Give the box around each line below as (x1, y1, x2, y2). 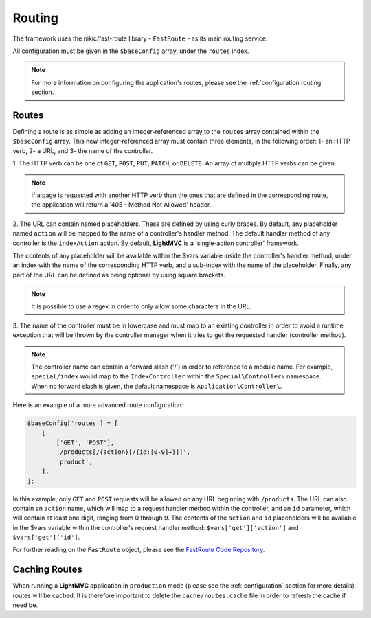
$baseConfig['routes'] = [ (27, 420, 118, 427)
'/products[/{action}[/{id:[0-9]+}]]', (56, 448, 190, 456)
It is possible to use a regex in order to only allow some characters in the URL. (31, 302, 252, 310)
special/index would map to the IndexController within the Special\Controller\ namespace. (31, 372, 322, 380)
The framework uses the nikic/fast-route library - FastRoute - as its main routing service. (12, 34, 268, 43)
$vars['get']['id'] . (12, 533, 80, 542)
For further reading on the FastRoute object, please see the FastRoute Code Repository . (12, 546, 265, 554)
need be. (12, 601, 38, 609)
